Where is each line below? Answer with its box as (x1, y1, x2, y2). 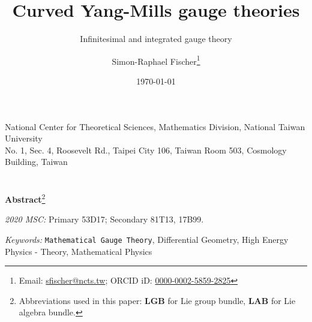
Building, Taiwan (5, 155, 68, 168)
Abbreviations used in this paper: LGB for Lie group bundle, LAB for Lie (19, 294, 296, 306)
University (5, 132, 43, 145)
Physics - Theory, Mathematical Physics (5, 245, 152, 257)
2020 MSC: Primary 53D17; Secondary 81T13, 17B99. (5, 213, 204, 225)
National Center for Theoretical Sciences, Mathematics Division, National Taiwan (5, 120, 305, 133)
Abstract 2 (5, 191, 46, 205)
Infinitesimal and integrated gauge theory (80, 32, 232, 45)
